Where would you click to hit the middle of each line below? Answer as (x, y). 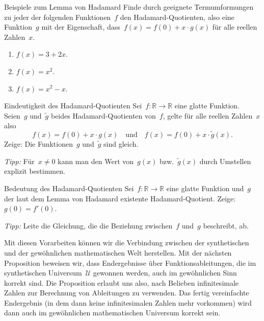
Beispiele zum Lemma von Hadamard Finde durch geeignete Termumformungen (129, 7)
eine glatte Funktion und (205, 188)
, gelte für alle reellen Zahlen (208, 115)
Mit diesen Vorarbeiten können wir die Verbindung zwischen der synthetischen (127, 243)
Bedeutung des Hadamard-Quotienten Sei (69, 188)
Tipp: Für (19, 161)
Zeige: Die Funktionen (38, 144)
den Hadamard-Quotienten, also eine (177, 17)
